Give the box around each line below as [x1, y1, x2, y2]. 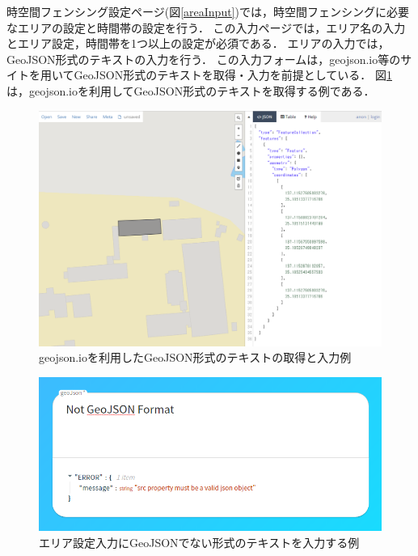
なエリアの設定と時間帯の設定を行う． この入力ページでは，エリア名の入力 [6, 19, 406, 36]
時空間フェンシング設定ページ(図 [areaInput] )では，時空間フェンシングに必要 [6, 3, 409, 19]
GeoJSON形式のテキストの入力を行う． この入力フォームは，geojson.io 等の [6, 50, 401, 67]
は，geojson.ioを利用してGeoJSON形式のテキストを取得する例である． [6, 82, 375, 99]
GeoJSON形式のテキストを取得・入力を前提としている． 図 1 [74, 66, 392, 83]
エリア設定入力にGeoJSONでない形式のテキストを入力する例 [39, 533, 360, 550]
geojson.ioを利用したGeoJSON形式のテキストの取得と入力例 [39, 349, 352, 366]
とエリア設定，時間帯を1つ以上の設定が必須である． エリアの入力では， [6, 35, 390, 52]
